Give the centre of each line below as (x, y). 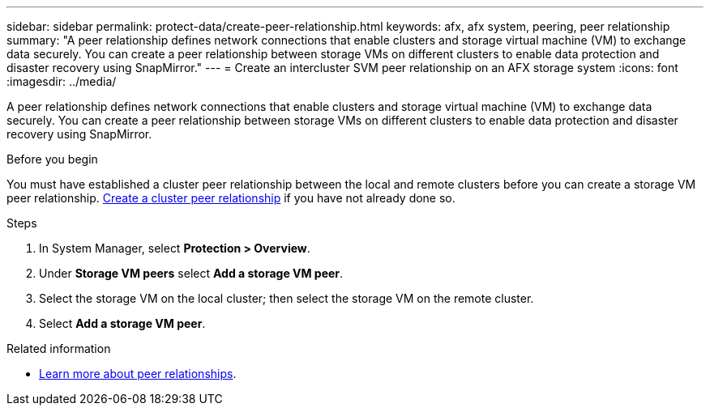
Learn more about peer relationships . (138, 374)
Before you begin (52, 159)
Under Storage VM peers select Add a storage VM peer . (191, 273)
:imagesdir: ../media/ (62, 81)
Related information (59, 348)
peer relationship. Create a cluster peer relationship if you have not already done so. (231, 198)
